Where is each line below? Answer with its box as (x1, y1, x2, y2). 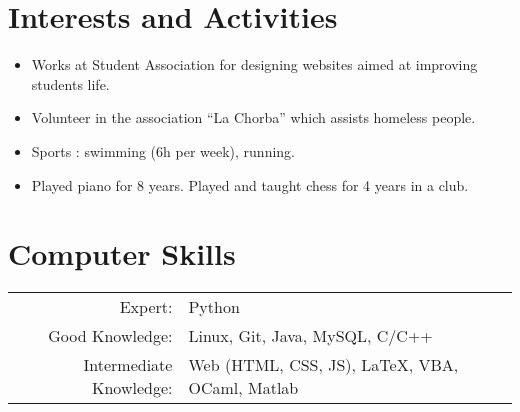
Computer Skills (8, 233, 236, 274)
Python (188, 295, 240, 319)
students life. (31, 73, 110, 94)
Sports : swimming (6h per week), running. (31, 140, 295, 161)
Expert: (119, 295, 173, 319)
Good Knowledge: (48, 324, 173, 348)
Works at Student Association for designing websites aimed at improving (31, 54, 478, 75)
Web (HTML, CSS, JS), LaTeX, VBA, (188, 353, 459, 377)
